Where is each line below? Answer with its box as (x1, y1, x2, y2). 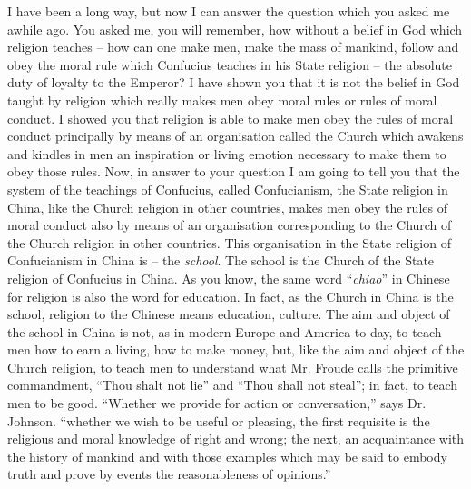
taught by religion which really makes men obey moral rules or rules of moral (7, 90, 437, 109)
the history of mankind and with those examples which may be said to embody (7, 446, 447, 465)
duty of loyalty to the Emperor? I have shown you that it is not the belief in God (7, 73, 460, 92)
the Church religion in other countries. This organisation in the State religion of (7, 233, 451, 252)
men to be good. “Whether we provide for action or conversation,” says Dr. (7, 394, 427, 413)
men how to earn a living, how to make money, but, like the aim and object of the (7, 340, 465, 359)
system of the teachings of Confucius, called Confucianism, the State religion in (7, 179, 448, 198)
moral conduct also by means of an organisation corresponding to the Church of (7, 215, 452, 235)
